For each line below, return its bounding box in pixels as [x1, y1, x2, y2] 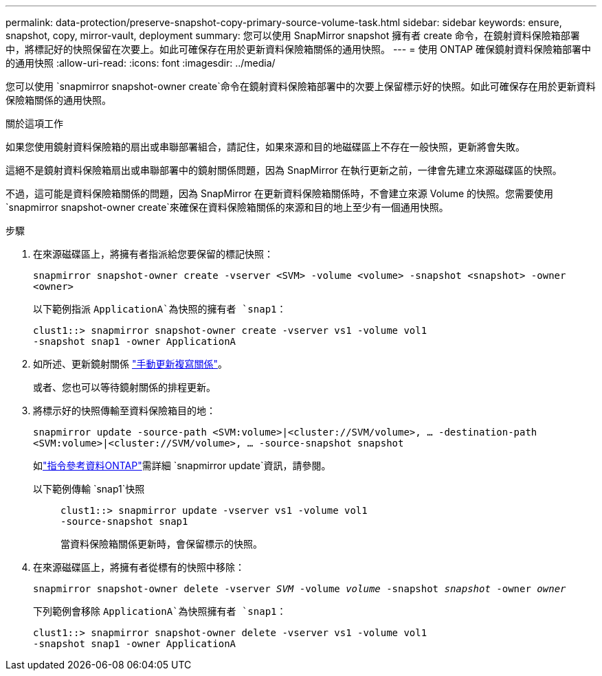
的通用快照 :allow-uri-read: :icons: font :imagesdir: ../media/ [5, 57, 276, 69]
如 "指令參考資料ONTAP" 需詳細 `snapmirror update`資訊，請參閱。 [33, 460, 331, 471]
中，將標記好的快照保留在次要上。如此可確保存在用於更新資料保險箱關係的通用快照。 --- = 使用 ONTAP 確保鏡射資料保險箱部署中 [5, 43, 591, 55]
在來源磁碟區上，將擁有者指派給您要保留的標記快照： [33, 248, 274, 260]
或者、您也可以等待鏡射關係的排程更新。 [33, 381, 216, 393]
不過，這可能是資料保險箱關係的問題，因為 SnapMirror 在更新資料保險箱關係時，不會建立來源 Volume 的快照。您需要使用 [5, 188, 554, 199]
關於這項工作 [5, 117, 63, 129]
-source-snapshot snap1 [60, 516, 188, 527]
